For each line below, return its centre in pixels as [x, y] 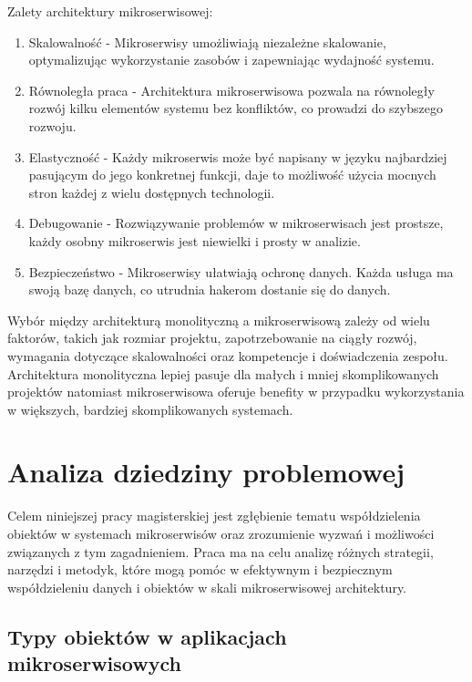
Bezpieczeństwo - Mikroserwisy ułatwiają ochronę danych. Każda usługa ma [241, 271]
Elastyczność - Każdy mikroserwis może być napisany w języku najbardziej [238, 156]
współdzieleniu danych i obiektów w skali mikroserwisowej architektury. [207, 587]
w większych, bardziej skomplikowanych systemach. [150, 409]
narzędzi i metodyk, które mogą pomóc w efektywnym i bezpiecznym [200, 569]
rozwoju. [52, 125]
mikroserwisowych [94, 663]
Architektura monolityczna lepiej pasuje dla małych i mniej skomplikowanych [223, 373]
